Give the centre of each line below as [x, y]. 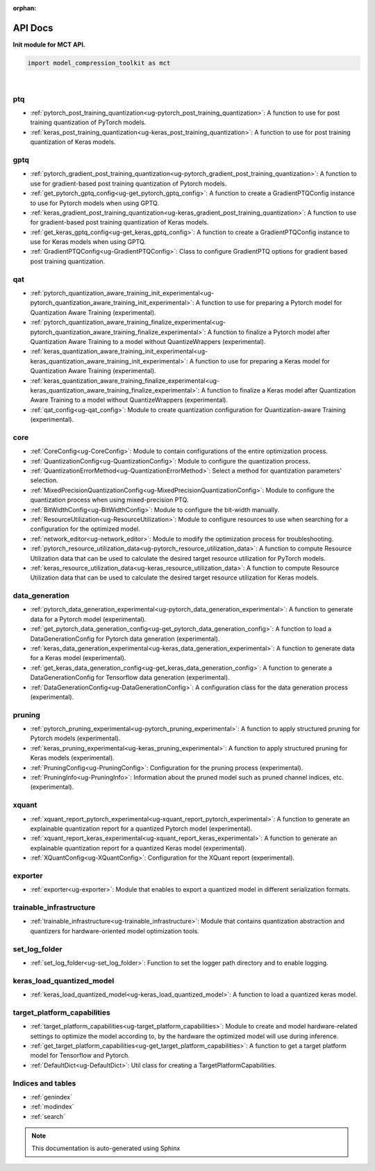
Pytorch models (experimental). [75, 738]
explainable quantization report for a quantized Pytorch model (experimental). [141, 828]
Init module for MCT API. [49, 44]
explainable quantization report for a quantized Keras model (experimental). [138, 848]
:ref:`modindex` [52, 1107]
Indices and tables [44, 1083]
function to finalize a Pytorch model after [272, 332]
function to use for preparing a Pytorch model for [272, 303]
